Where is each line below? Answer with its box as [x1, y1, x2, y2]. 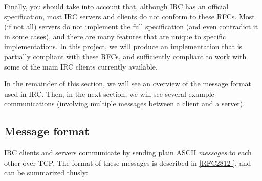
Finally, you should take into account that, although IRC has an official [4, 1, 229, 11]
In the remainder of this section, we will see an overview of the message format [4, 78, 252, 89]
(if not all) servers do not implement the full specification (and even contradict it [4, 21, 258, 32]
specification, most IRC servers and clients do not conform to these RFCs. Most [4, 11, 255, 21]
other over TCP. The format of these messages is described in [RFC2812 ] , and [4, 157, 251, 168]
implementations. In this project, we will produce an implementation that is [4, 41, 243, 52]
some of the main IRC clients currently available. [4, 61, 158, 72]
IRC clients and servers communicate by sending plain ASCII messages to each [4, 147, 252, 158]
